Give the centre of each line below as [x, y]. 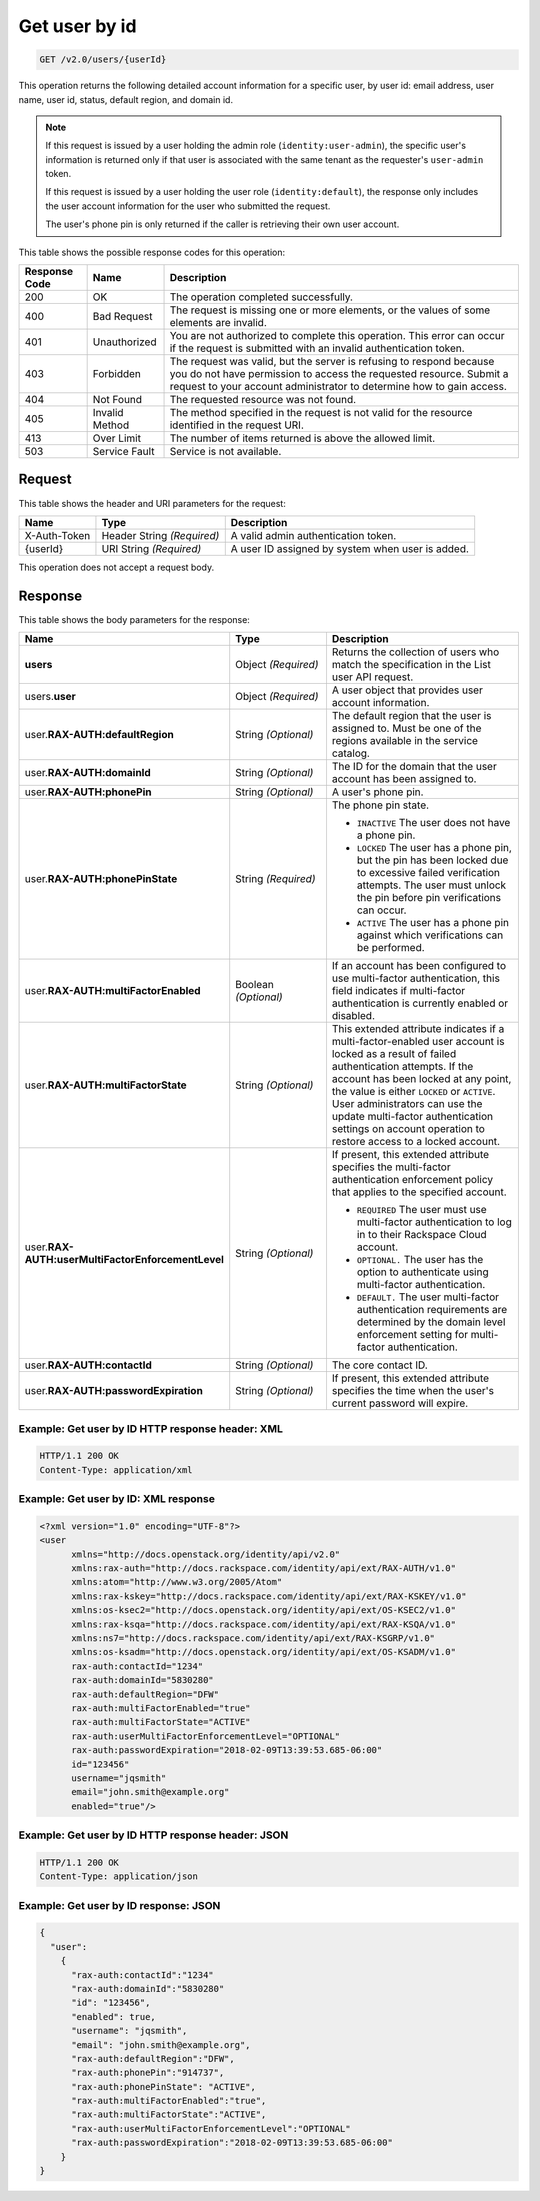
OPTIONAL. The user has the [420, 1260]
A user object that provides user [407, 690]
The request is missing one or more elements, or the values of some [330, 310]
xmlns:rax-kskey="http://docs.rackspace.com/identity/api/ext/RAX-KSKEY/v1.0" [269, 1596]
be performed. [390, 948]
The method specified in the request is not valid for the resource [321, 413]
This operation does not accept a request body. [116, 567]
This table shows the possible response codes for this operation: [152, 252]
